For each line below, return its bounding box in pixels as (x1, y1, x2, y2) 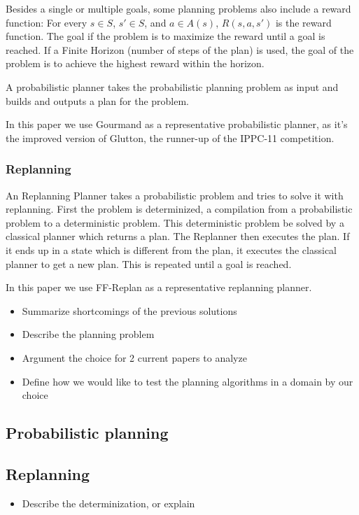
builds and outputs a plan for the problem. (6, 93, 190, 108)
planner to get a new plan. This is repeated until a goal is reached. (6, 256, 292, 271)
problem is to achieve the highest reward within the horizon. (6, 56, 265, 71)
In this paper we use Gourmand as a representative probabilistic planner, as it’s (6, 117, 348, 132)
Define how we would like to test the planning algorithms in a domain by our (22, 374, 353, 388)
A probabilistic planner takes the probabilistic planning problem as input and (6, 79, 339, 94)
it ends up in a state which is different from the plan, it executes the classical (6, 242, 337, 257)
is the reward (275, 15, 332, 29)
